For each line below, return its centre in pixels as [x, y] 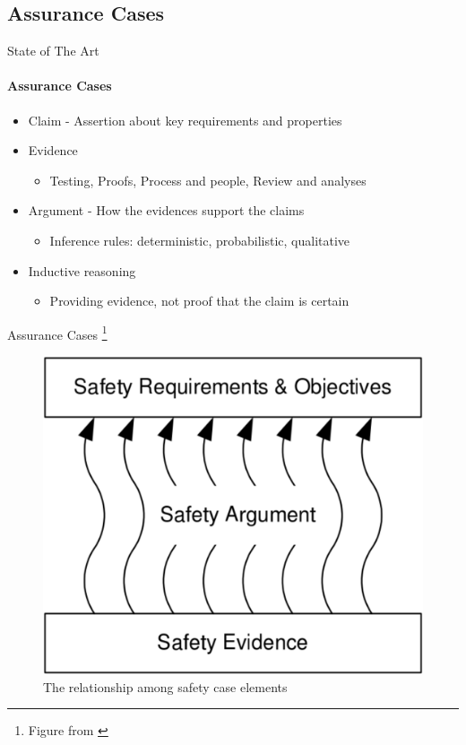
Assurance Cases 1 [57, 333]
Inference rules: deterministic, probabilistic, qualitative [200, 240]
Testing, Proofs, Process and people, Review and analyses [208, 180]
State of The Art [53, 51]
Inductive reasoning [82, 270]
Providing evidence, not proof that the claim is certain [199, 301]
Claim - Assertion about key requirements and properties [185, 120]
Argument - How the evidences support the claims [166, 210]
